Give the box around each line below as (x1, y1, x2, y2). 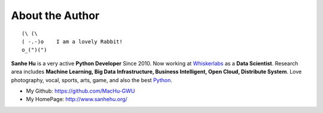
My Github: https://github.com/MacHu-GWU (26, 87, 135, 95)
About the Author (11, 9, 100, 22)
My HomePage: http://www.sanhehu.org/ (26, 96, 128, 103)
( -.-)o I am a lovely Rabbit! (22, 38, 123, 45)
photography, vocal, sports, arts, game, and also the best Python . (11, 76, 173, 83)
